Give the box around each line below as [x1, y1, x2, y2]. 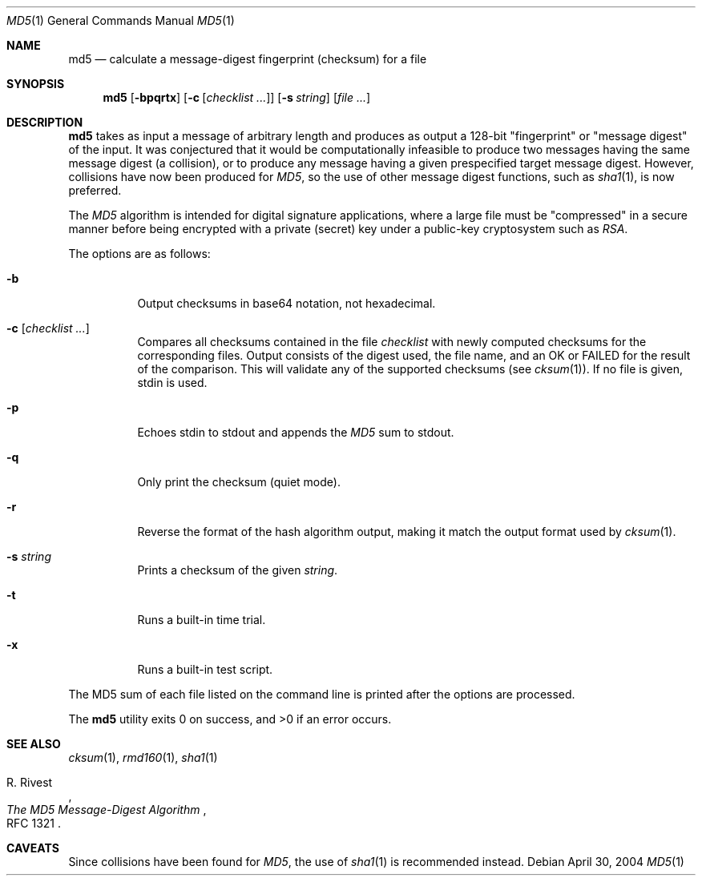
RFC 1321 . [6, 816, 61, 830]
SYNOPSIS [6, 77, 65, 91]
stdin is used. [137, 376, 208, 389]
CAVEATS [6, 841, 59, 855]
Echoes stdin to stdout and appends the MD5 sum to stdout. [137, 425, 454, 439]
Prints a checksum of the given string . [137, 563, 338, 577]
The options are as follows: [68, 247, 211, 260]
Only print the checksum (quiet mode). [137, 475, 341, 489]
